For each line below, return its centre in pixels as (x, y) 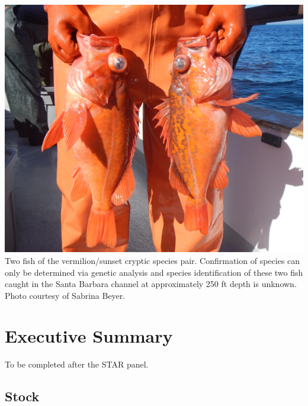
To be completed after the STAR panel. (77, 364)
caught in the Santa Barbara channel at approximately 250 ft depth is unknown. (151, 284)
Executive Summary (89, 336)
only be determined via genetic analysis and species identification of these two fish (154, 272)
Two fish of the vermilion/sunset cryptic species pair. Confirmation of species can (153, 260)
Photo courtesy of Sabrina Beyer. (65, 295)
